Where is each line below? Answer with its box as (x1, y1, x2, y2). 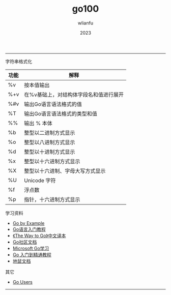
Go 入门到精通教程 (12, 251, 52, 257)
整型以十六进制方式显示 (24, 158, 80, 165)
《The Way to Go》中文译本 (12, 232, 66, 239)
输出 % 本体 (24, 120, 52, 127)
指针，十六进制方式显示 (24, 196, 80, 203)
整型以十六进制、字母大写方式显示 (24, 167, 106, 174)
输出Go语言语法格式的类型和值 (24, 110, 98, 117)
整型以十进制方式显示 (24, 148, 75, 155)
